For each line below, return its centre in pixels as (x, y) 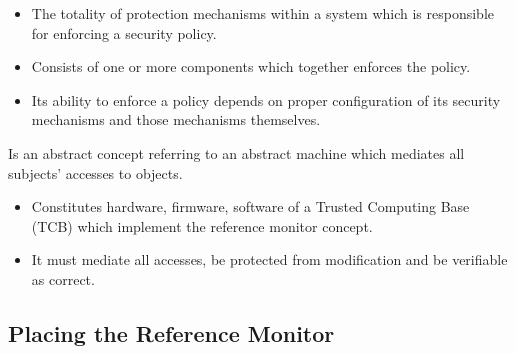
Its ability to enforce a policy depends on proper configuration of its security (266, 99)
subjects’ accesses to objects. (95, 172)
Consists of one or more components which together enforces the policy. (251, 66)
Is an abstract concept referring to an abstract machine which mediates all (236, 152)
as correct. (63, 278)
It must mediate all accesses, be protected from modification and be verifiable (269, 259)
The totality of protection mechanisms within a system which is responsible (262, 13)
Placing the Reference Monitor (171, 332)
